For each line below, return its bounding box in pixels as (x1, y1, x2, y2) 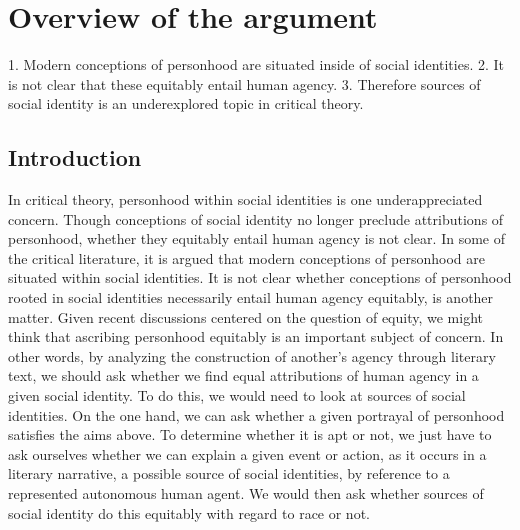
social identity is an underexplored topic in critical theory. (8, 93, 364, 114)
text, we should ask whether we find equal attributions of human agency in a (8, 365, 479, 386)
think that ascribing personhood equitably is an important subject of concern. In (8, 326, 504, 347)
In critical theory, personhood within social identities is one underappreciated (8, 189, 483, 210)
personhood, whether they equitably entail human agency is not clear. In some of (8, 228, 505, 249)
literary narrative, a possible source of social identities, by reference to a (8, 463, 450, 484)
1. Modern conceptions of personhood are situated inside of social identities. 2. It (8, 54, 505, 75)
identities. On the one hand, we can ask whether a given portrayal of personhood (8, 404, 505, 425)
